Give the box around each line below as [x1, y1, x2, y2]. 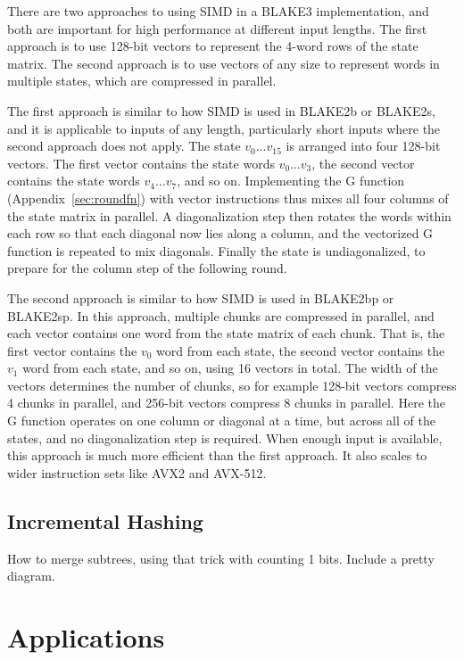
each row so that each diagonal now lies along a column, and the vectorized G [7, 224, 434, 243]
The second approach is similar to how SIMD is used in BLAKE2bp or [7, 288, 394, 307]
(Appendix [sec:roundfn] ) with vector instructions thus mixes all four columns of [7, 188, 449, 207]
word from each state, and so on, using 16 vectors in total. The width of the [22, 359, 438, 377]
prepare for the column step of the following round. [7, 259, 287, 277]
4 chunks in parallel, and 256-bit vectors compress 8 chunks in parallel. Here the [7, 393, 445, 412]
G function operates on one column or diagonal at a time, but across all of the [7, 411, 435, 430]
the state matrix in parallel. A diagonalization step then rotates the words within [7, 206, 452, 225]
